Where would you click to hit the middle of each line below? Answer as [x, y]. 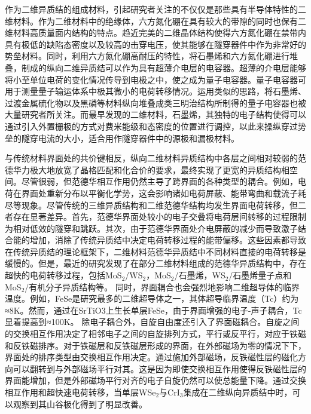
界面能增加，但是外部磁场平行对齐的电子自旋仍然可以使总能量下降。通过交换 [155, 380]
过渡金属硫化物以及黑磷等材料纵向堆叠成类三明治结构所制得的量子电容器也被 [155, 102]
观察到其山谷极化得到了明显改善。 [80, 404]
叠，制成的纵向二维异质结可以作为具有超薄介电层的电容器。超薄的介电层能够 [155, 67]
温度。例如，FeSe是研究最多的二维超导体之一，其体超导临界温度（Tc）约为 [152, 298]
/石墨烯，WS [200, 275]
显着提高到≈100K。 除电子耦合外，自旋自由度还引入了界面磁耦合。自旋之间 [152, 322]
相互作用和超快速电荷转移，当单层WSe [80, 392]
